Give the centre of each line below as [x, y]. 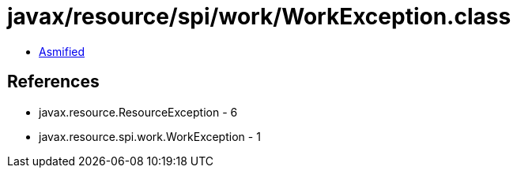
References [53, 82]
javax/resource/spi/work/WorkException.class [259, 17]
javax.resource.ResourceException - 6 [138, 112]
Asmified [62, 51]
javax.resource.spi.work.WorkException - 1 [150, 136]
